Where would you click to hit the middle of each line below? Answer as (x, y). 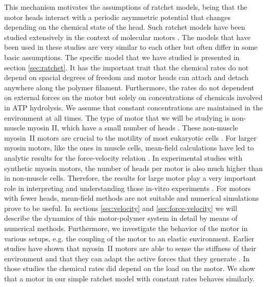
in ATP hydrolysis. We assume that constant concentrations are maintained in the (133, 107)
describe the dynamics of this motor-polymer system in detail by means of (121, 218)
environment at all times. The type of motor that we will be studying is (117, 117)
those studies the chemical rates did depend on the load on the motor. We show (130, 268)
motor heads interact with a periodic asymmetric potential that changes (117, 17)
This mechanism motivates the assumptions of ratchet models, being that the (126, 7)
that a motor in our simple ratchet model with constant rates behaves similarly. (129, 279)
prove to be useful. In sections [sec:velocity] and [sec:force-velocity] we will (121, 208)
